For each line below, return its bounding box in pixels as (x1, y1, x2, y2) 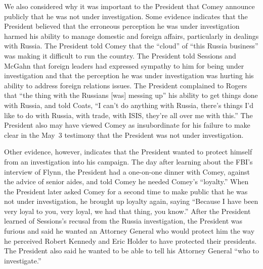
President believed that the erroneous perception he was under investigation (4, 21, 240, 31)
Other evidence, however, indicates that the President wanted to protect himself (4, 146, 252, 157)
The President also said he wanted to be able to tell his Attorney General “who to (4, 245, 259, 256)
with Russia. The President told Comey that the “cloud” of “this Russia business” (4, 40, 258, 51)
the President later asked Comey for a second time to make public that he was (4, 186, 248, 196)
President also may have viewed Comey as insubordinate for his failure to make (4, 120, 250, 130)
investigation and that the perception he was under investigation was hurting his (4, 70, 254, 81)
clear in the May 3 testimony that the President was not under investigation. (4, 129, 244, 140)
